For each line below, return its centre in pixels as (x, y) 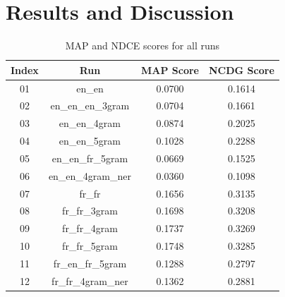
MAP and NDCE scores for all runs (142, 46)
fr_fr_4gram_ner (90, 280)
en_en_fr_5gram (90, 158)
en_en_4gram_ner (90, 175)
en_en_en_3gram (90, 105)
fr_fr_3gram (90, 211)
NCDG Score (242, 69)
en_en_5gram (90, 141)
